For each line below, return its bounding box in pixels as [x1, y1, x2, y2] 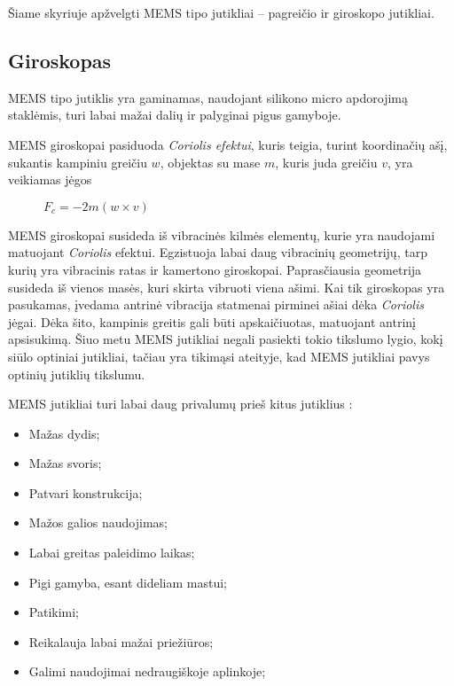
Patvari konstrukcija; [28, 483, 143, 502]
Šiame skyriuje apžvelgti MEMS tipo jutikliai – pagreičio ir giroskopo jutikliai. [8, 4, 434, 21]
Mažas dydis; [28, 424, 100, 442]
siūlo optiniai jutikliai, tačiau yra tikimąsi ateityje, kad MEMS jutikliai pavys [8, 347, 430, 365]
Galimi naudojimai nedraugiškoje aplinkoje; [28, 662, 266, 681]
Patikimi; [28, 603, 80, 621]
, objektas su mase [160, 152, 261, 171]
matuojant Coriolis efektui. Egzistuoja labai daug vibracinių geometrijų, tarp [8, 243, 427, 261]
